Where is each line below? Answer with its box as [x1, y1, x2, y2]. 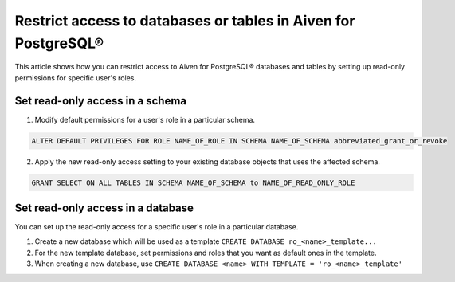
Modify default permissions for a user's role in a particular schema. [34, 115, 255, 124]
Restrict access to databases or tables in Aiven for [14, 12, 355, 29]
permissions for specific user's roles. [14, 72, 137, 83]
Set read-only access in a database [14, 202, 194, 214]
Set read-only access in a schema [14, 94, 187, 108]
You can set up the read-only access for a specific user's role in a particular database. [14, 222, 299, 232]
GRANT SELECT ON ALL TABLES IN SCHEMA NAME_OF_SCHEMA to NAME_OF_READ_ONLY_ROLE [31, 178, 355, 187]
